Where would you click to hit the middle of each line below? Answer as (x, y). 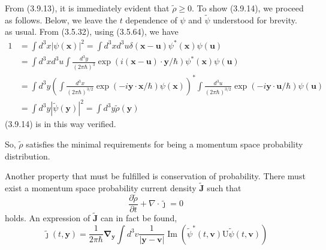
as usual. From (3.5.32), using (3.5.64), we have (92, 31)
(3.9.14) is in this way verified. (61, 124)
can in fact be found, (139, 218)
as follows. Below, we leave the (61, 19)
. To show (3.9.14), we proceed (248, 8)
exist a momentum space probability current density (101, 187)
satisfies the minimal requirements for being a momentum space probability (164, 144)
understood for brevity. (255, 19)
